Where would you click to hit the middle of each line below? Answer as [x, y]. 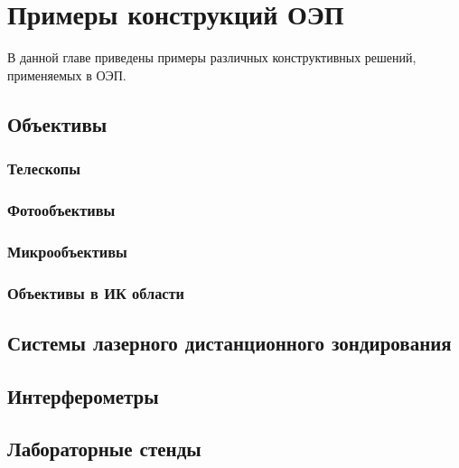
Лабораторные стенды [104, 449]
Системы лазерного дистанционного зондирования [229, 342]
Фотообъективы [61, 209]
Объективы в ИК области [96, 292]
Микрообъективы [67, 251]
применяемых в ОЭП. [67, 75]
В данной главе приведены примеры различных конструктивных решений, [212, 57]
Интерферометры [83, 395]
